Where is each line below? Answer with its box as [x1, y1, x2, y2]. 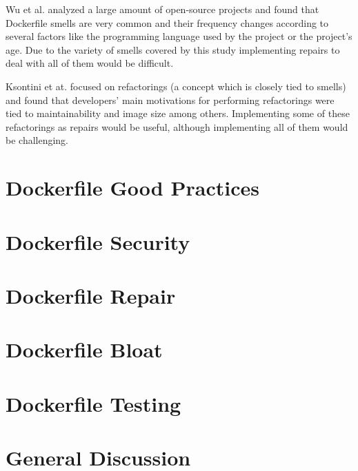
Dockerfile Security [6, 227, 190, 255]
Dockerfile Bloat [6, 335, 163, 364]
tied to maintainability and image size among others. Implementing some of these [6, 106, 350, 121]
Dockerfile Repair [6, 281, 176, 309]
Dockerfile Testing [6, 389, 181, 417]
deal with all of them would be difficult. [6, 56, 174, 70]
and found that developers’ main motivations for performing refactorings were [6, 92, 335, 107]
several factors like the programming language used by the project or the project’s [6, 29, 352, 43]
